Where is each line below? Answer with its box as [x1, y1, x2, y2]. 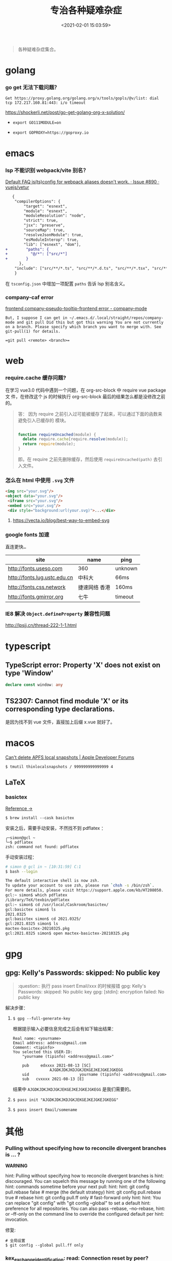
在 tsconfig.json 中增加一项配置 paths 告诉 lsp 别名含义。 [5, 280, 128, 287]
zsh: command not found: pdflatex [5, 844, 79, 849]
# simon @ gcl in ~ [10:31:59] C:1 [5, 864, 81, 869]
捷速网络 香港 [78, 584, 111, 591]
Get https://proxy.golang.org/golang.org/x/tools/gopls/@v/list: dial [5, 96, 159, 101]
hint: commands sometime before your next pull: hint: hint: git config [5, 1184, 149, 1190]
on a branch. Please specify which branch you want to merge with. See [5, 325, 161, 330]
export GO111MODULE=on [12, 120, 61, 126]
